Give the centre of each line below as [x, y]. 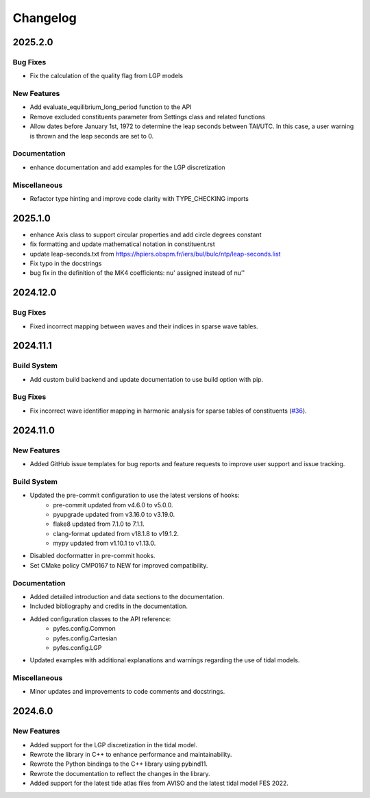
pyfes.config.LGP [77, 647]
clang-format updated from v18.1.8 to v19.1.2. [116, 533]
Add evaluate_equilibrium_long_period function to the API [111, 107]
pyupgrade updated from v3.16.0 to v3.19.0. [114, 514]
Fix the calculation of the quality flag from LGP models [107, 76]
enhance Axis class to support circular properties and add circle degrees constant [146, 234]
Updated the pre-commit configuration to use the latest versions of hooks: [135, 495]
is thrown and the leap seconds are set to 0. [92, 136]
